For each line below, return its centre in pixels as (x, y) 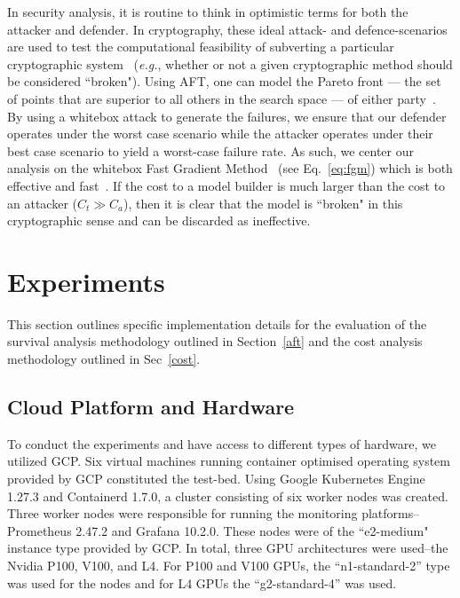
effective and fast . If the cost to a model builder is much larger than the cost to (226, 185)
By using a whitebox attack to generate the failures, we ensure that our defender (227, 116)
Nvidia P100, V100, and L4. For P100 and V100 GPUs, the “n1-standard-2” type (229, 565)
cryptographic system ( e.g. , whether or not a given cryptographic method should (230, 63)
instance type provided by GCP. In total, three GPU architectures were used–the (228, 548)
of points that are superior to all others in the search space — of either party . (222, 98)
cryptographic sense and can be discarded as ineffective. (159, 220)
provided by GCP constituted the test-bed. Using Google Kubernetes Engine (216, 479)
